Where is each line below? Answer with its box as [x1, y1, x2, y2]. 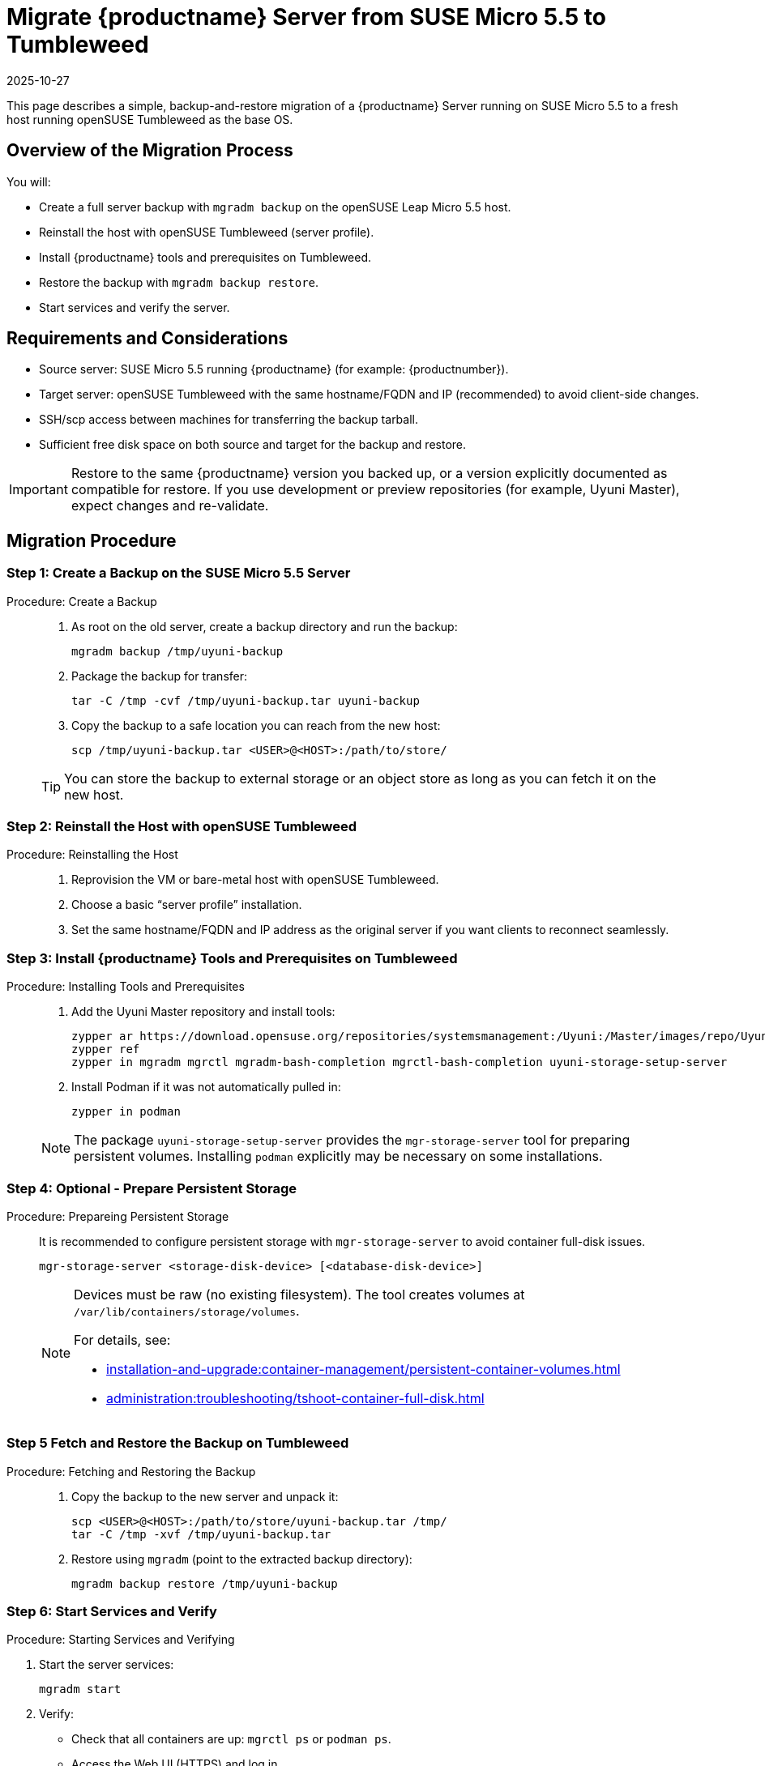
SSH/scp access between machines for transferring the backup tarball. [39, 412, 419, 427]
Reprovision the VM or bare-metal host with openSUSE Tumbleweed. [71, 872, 439, 887]
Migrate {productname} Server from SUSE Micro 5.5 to [6, 3, 606, 31]
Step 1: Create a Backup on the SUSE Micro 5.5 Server [6, 565, 351, 582]
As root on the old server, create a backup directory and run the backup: [71, 619, 458, 633]
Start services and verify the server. [39, 300, 230, 314]
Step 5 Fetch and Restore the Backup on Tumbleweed [6, 1435, 349, 1452]
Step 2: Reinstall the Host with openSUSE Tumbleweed [6, 818, 357, 835]
